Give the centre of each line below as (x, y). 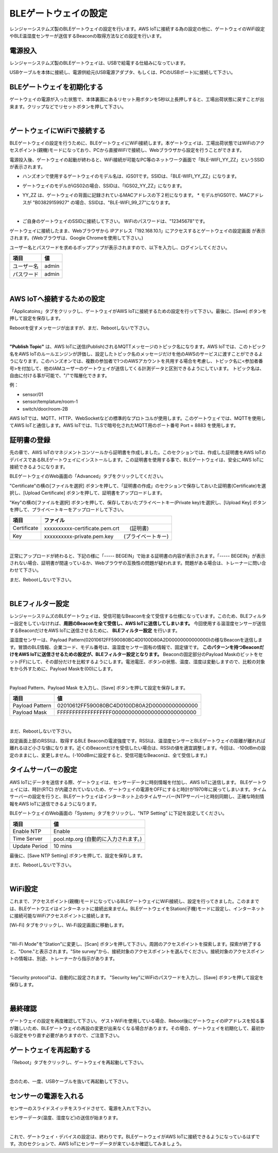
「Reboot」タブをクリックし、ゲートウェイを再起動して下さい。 (78, 1062)
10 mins (63, 846)
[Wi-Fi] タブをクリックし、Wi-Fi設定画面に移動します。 (68, 925)
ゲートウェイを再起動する (50, 1050)
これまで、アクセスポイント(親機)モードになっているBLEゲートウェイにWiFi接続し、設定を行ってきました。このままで (134, 901)
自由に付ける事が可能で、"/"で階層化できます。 (60, 375)
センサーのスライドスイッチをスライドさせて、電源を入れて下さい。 (82, 1108)
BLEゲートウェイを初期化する (56, 87)
